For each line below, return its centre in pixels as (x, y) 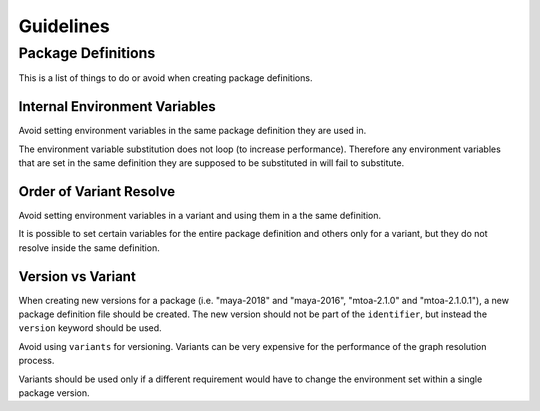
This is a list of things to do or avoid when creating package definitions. (165, 78)
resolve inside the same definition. (89, 247)
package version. (54, 393)
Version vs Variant (77, 276)
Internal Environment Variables (117, 106)
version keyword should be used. (90, 328)
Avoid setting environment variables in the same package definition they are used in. (192, 131)
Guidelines (64, 26)
